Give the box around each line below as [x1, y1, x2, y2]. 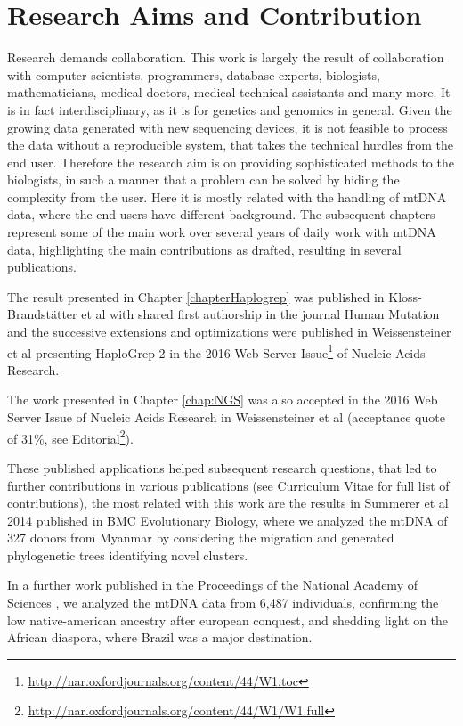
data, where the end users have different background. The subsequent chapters [7, 205, 435, 224]
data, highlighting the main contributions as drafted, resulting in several [7, 240, 402, 258]
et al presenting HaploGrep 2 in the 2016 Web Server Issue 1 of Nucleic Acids [7, 340, 426, 362]
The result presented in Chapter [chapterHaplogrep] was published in [7, 287, 385, 306]
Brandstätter [7, 305, 77, 323]
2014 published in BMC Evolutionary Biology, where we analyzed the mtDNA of [7, 510, 448, 529]
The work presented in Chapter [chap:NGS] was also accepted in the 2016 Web [7, 390, 438, 409]
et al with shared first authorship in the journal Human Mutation [81, 305, 440, 323]
